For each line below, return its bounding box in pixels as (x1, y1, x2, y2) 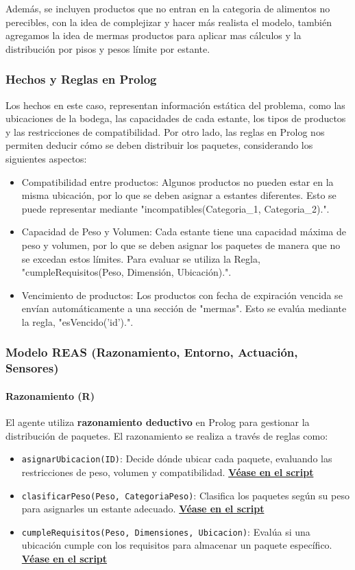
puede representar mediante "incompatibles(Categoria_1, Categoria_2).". (21, 201, 330, 215)
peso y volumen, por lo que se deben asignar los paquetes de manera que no (21, 237, 341, 252)
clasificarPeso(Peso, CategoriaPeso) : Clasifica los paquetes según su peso (21, 488, 350, 502)
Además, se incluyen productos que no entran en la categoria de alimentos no (5, 1, 330, 15)
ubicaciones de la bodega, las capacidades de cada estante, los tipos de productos (5, 111, 346, 126)
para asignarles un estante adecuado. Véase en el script (21, 501, 265, 516)
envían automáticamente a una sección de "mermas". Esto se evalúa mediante (21, 301, 347, 316)
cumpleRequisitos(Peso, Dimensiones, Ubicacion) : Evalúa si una (21, 524, 310, 538)
